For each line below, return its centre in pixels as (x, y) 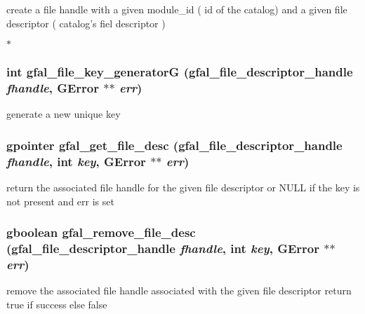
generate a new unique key (64, 114)
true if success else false (57, 304)
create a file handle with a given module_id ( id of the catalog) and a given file (177, 9)
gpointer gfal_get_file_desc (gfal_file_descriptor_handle (174, 145)
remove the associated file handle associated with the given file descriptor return (179, 291)
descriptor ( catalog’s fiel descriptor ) (86, 23)
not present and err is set (60, 201)
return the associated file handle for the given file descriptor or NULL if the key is (183, 187)
